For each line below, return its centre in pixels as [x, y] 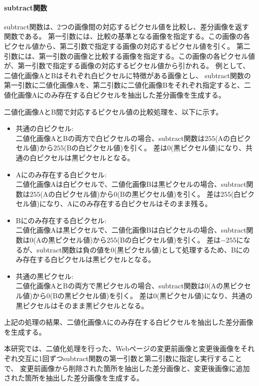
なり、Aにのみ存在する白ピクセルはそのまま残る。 [129, 203]
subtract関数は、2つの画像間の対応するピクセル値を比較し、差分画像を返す [127, 26]
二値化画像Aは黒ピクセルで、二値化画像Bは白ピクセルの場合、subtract [131, 230]
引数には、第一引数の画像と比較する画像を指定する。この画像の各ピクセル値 [129, 56]
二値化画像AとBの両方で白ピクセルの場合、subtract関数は [110, 138]
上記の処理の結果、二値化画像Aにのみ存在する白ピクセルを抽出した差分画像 [129, 322]
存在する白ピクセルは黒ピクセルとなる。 [89, 259]
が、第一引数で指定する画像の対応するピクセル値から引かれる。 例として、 [127, 65]
